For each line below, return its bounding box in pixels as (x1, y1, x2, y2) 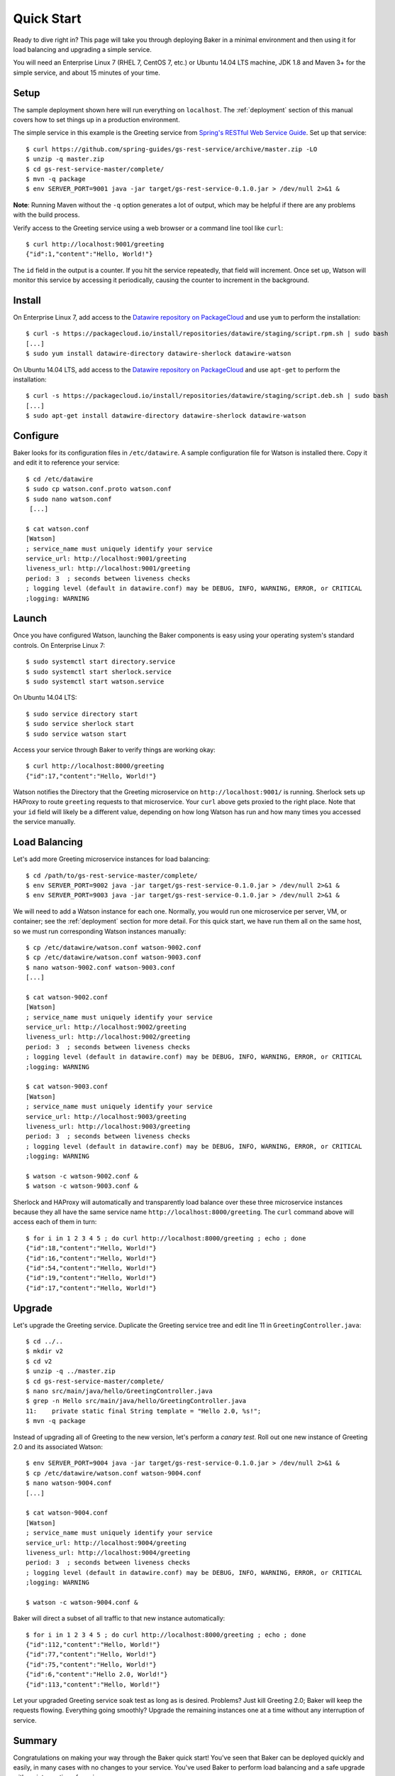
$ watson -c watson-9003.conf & (26, 1182, 138, 1190)
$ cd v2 (26, 1357, 52, 1365)
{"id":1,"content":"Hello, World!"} (26, 250, 153, 259)
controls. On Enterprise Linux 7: (13, 641, 106, 649)
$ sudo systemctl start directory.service (26, 658, 176, 666)
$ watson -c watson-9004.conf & (26, 1598, 138, 1606)
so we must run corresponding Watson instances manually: (13, 927, 187, 936)
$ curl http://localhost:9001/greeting (26, 240, 165, 248)
